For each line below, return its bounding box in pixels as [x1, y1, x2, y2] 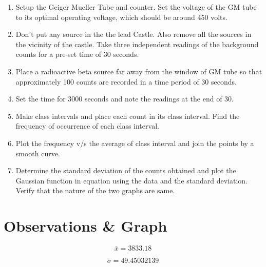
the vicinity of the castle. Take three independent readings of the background [15, 38, 259, 49]
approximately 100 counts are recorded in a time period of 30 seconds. [15, 76, 237, 87]
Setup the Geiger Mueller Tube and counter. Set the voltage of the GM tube [15, 2, 257, 12]
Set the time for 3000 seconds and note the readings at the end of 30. [15, 93, 234, 104]
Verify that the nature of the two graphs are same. [15, 185, 175, 196]
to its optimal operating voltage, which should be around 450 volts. [15, 11, 227, 22]
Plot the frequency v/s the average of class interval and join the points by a [15, 137, 254, 148]
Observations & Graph [4, 215, 167, 236]
